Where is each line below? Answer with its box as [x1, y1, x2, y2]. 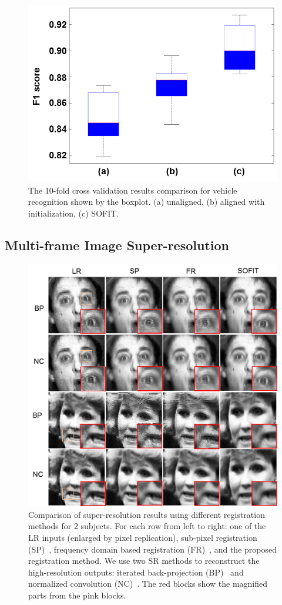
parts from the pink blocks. [28, 589, 126, 601]
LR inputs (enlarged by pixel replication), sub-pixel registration [28, 531, 257, 543]
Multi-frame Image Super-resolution [5, 235, 229, 254]
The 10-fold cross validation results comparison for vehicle [28, 184, 237, 196]
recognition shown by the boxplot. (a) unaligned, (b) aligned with [28, 195, 265, 208]
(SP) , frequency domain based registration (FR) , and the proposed [28, 543, 277, 555]
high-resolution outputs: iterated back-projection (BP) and [28, 566, 244, 578]
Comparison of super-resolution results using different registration [28, 508, 265, 520]
